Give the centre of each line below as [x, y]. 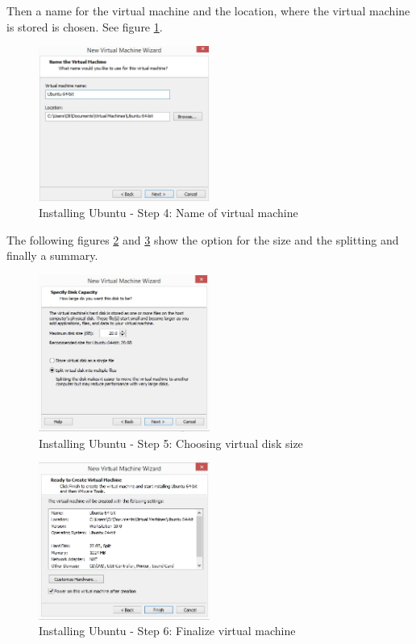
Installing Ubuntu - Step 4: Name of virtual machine [168, 213]
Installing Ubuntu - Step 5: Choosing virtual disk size [171, 443]
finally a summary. [52, 255]
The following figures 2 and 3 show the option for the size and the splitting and [203, 239]
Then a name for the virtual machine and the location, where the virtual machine [208, 10]
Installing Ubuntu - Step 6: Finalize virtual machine [167, 631]
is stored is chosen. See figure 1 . [85, 26]
